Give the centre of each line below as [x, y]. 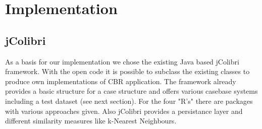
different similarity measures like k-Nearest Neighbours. [91, 121]
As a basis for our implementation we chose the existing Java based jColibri [122, 61]
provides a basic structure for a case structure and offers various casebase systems [132, 91]
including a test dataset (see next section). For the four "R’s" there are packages [129, 101]
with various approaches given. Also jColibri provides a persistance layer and [124, 111]
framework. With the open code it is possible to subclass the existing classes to [127, 71]
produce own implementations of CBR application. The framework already [121, 81]
